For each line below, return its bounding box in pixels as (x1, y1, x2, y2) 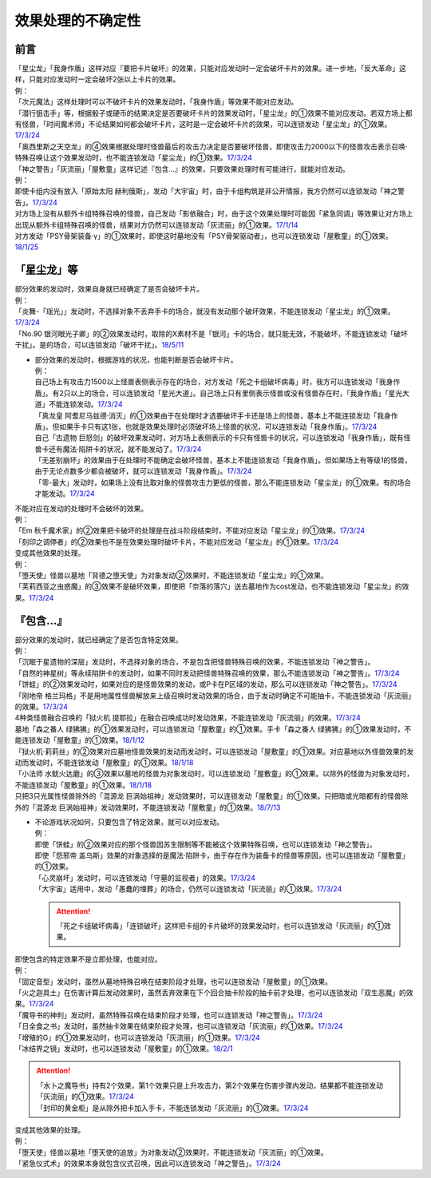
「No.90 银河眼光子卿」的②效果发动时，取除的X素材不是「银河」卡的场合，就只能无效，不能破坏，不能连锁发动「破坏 (14, 328, 409, 339)
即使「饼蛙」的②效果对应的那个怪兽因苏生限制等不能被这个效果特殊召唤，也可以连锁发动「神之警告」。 (34, 839, 377, 849)
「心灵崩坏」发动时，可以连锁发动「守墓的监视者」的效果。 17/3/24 (34, 873, 255, 883)
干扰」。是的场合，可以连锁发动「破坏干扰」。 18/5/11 (14, 340, 184, 350)
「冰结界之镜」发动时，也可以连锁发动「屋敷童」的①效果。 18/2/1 (14, 1043, 233, 1053)
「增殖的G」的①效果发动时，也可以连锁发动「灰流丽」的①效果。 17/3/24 (14, 1033, 261, 1042)
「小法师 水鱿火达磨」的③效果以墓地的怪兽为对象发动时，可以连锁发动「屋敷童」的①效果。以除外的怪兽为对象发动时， (14, 769, 414, 779)
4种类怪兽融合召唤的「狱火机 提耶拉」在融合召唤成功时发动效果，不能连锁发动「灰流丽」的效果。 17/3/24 (14, 713, 361, 723)
